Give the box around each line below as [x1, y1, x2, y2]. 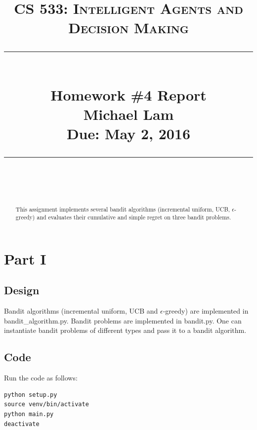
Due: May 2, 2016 [66, 123, 191, 144]
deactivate [4, 420, 40, 428]
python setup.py [4, 391, 57, 398]
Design [4, 282, 40, 298]
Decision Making [68, 17, 189, 38]
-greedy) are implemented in [163, 306, 249, 316]
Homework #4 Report [50, 84, 207, 105]
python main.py [4, 410, 54, 418]
